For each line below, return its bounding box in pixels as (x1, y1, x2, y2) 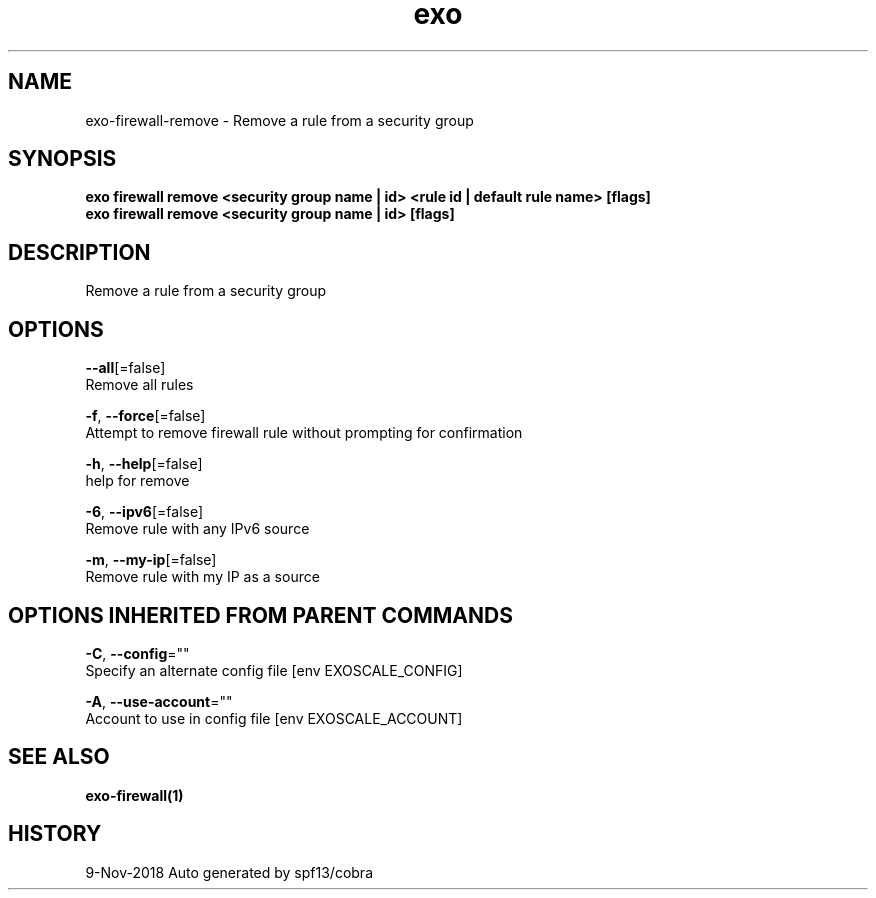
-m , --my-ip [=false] (85, 551, 217, 569)
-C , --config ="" (85, 644, 190, 662)
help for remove (85, 472, 190, 490)
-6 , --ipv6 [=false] (85, 503, 204, 521)
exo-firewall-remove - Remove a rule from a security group (85, 111, 474, 129)
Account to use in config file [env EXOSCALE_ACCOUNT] (85, 709, 463, 727)
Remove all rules (85, 376, 194, 394)
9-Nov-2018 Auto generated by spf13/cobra (85, 863, 373, 881)
